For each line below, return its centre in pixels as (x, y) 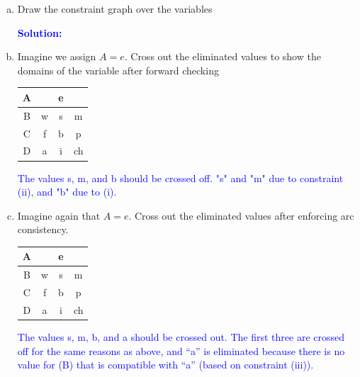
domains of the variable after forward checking (118, 70)
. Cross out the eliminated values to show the (223, 56)
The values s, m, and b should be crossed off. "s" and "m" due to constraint (180, 178)
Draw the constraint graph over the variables (115, 9)
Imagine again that (59, 215)
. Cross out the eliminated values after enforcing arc (241, 215)
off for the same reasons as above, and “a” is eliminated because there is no (181, 350)
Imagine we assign (57, 56)
